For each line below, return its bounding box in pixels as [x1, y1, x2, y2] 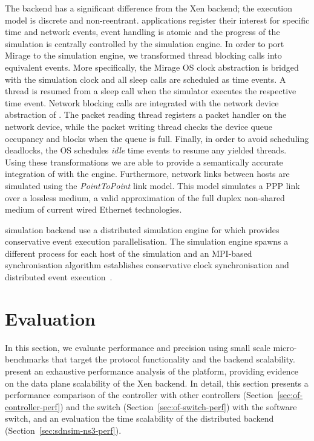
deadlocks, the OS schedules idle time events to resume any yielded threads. [5, 144, 287, 156]
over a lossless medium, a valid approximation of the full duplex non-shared [5, 191, 285, 204]
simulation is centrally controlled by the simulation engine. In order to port [5, 37, 284, 50]
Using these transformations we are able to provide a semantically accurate [5, 155, 283, 168]
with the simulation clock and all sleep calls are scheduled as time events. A [5, 72, 286, 85]
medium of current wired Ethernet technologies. [5, 203, 182, 216]
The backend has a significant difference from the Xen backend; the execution [5, 2, 293, 14]
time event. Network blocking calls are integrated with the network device [5, 96, 279, 109]
